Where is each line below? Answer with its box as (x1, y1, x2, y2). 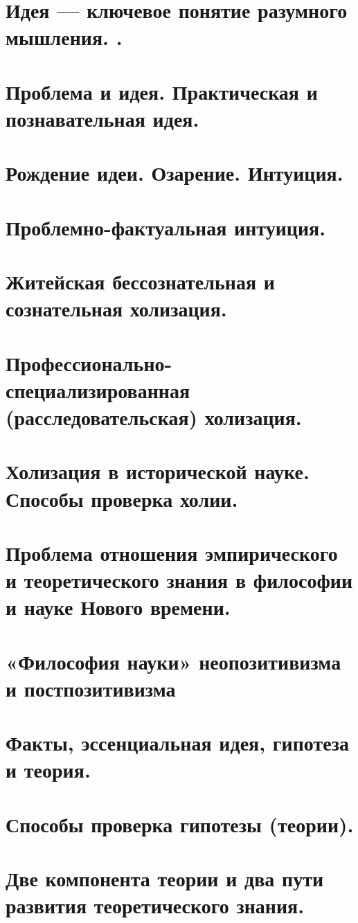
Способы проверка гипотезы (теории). (6, 809, 354, 838)
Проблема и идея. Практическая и (6, 77, 318, 105)
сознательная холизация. (6, 294, 227, 323)
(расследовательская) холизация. (6, 403, 302, 431)
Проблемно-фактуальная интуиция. (6, 213, 326, 241)
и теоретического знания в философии (6, 566, 353, 594)
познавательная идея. (6, 104, 199, 132)
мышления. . (6, 23, 123, 51)
